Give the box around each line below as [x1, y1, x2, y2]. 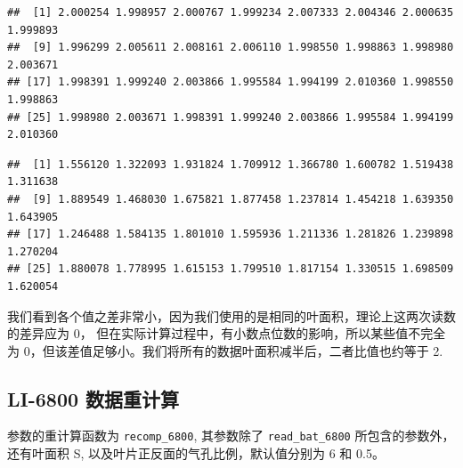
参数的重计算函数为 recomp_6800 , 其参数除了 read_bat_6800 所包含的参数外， [7, 426, 455, 445]
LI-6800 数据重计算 [7, 384, 180, 412]
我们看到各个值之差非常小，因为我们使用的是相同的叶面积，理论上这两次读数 [7, 306, 456, 325]
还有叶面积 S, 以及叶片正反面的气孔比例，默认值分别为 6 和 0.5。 [7, 444, 385, 463]
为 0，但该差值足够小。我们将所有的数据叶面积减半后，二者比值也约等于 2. [7, 341, 443, 359]
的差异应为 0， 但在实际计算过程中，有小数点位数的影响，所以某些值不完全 [7, 324, 446, 343]
